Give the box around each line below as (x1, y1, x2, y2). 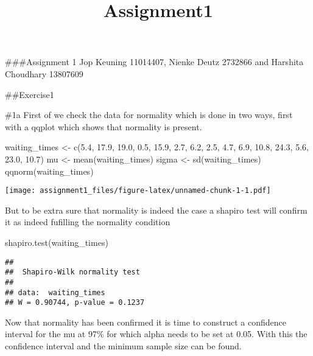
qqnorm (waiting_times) (5, 164, 94, 177)
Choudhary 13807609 (5, 67, 83, 80)
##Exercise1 (5, 88, 54, 100)
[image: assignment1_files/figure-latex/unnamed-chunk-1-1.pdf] (5, 186, 271, 195)
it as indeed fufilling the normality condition (5, 215, 171, 228)
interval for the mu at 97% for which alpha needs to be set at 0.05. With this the (5, 327, 308, 340)
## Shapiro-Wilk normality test (5, 268, 140, 277)
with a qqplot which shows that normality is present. (5, 120, 202, 133)
